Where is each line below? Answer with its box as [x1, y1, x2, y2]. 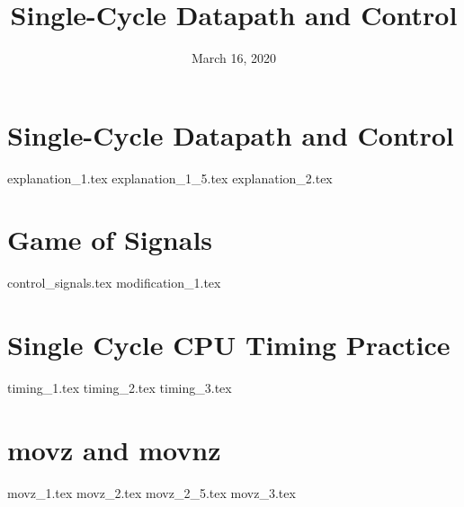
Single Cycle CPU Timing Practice [7, 326, 451, 363]
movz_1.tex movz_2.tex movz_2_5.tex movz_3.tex [7, 483, 296, 502]
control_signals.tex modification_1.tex [7, 273, 221, 292]
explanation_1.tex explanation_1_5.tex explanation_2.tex [7, 168, 333, 187]
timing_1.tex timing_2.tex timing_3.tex [7, 378, 232, 397]
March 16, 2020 [191, 49, 277, 67]
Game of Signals [7, 221, 213, 258]
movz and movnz [7, 431, 221, 467]
